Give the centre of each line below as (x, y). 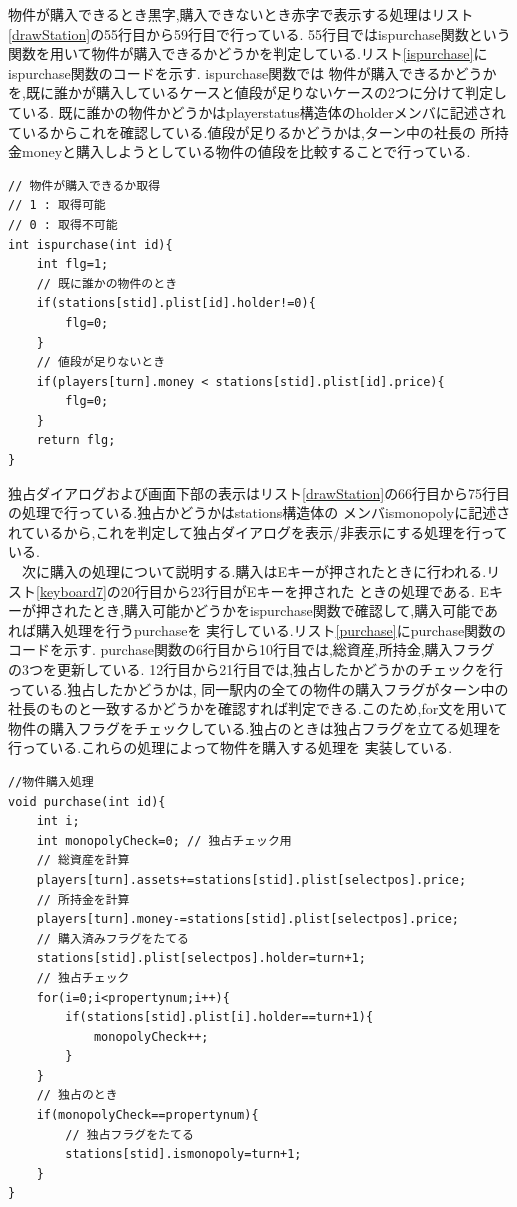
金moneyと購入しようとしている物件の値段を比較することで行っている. (239, 151)
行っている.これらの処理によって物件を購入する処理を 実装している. (230, 747)
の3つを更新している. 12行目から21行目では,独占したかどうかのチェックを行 (256, 669)
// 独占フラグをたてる (129, 1134)
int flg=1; (72, 264)
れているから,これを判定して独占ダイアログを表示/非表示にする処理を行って (258, 531)
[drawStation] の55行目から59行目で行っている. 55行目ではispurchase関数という (259, 33)
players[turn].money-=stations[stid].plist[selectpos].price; (248, 919)
